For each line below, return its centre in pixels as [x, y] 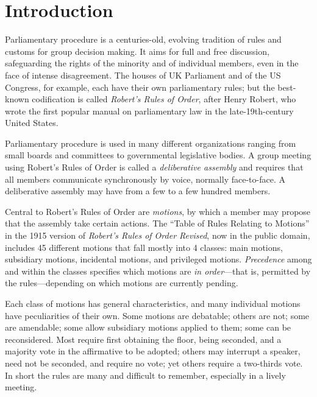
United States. [32, 123]
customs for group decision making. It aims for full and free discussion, [137, 51]
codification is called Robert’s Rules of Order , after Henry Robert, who [164, 99]
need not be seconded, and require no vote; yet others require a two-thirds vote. [154, 363]
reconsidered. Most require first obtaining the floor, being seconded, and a [143, 339]
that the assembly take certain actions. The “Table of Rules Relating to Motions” [157, 223]
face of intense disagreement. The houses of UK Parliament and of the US [143, 75]
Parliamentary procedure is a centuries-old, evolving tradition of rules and [143, 39]
